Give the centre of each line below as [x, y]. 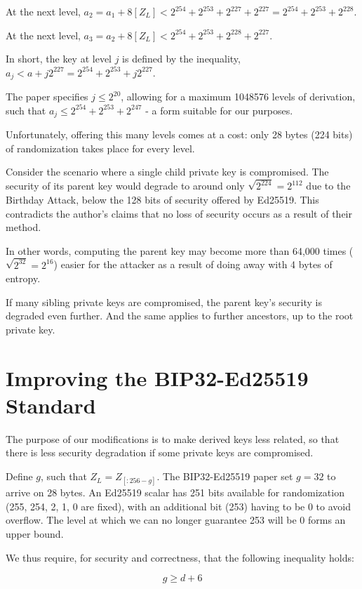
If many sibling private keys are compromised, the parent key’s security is [164, 302]
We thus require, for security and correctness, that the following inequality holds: [180, 557]
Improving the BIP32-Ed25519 [157, 377]
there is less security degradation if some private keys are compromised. [160, 452]
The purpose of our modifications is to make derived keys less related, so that [173, 438]
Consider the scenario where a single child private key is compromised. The [167, 172]
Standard [51, 405]
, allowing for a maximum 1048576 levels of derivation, [238, 97]
